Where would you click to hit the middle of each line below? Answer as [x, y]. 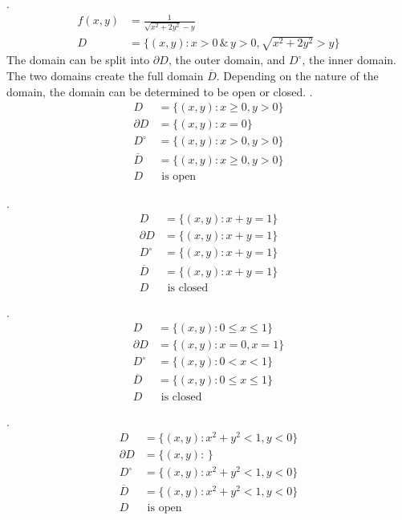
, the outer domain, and [227, 60]
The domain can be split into [78, 60]
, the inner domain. [349, 60]
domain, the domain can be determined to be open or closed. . [160, 91]
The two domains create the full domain [105, 76]
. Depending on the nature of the [297, 76]
